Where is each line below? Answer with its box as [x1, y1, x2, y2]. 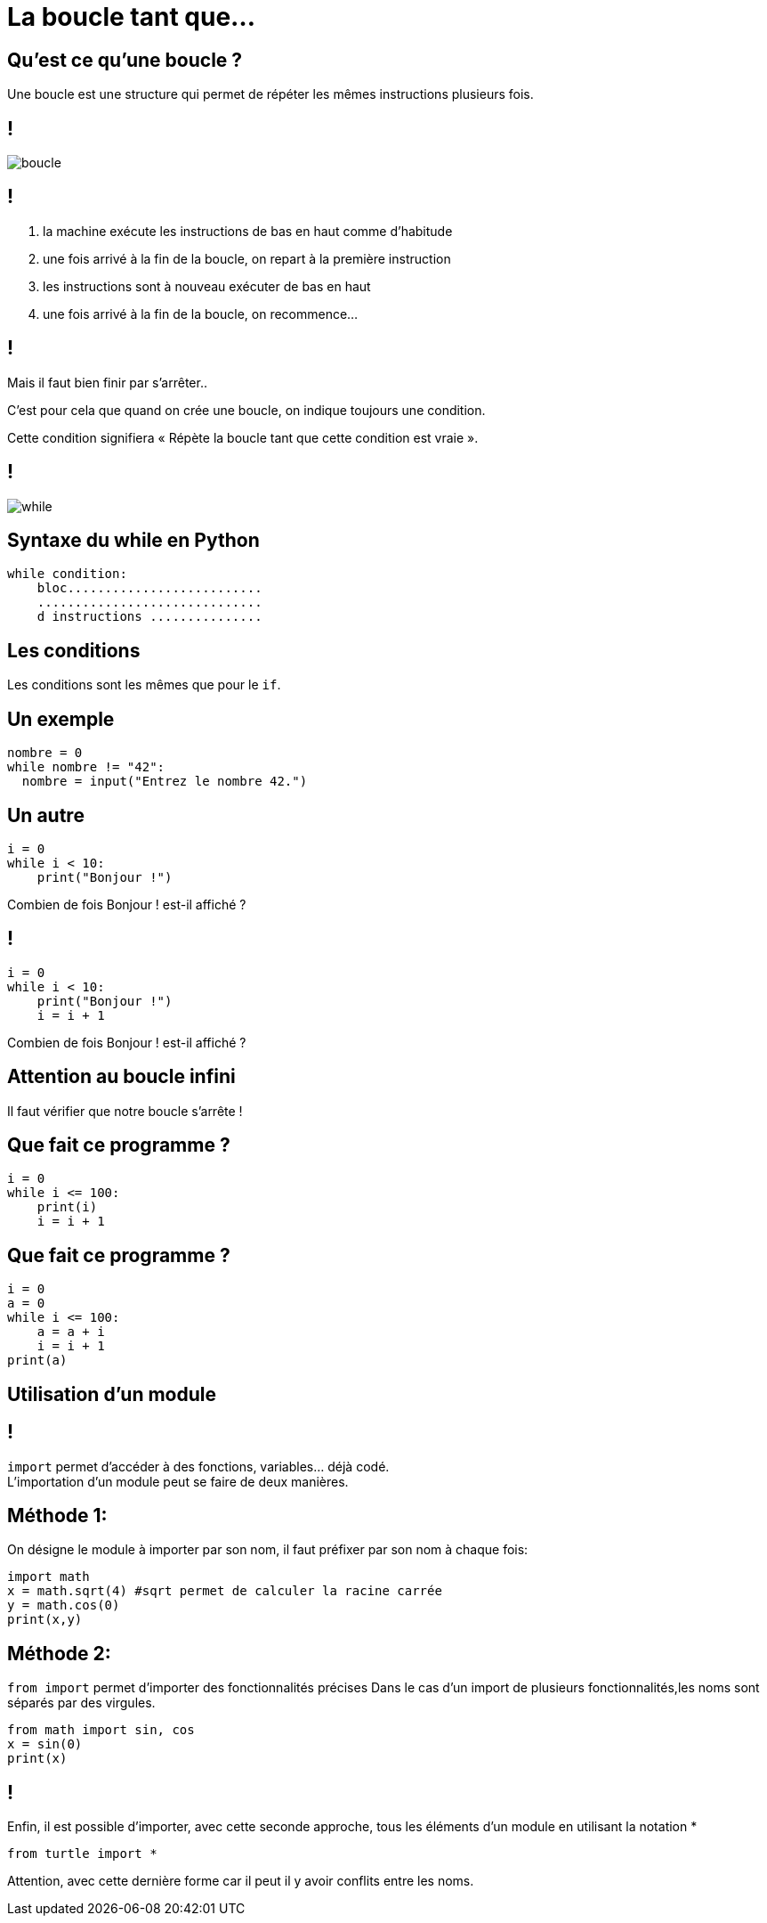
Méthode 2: [7, 1642, 111, 1665]
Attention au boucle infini [7, 1065, 236, 1088]
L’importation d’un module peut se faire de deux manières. [7, 1473, 349, 1489]
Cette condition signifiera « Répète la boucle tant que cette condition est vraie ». [7, 429, 479, 445]
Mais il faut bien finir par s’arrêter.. [7, 374, 207, 390]
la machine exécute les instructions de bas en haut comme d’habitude [43, 223, 453, 239]
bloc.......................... [36, 581, 262, 596]
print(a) [7, 1353, 68, 1368]
